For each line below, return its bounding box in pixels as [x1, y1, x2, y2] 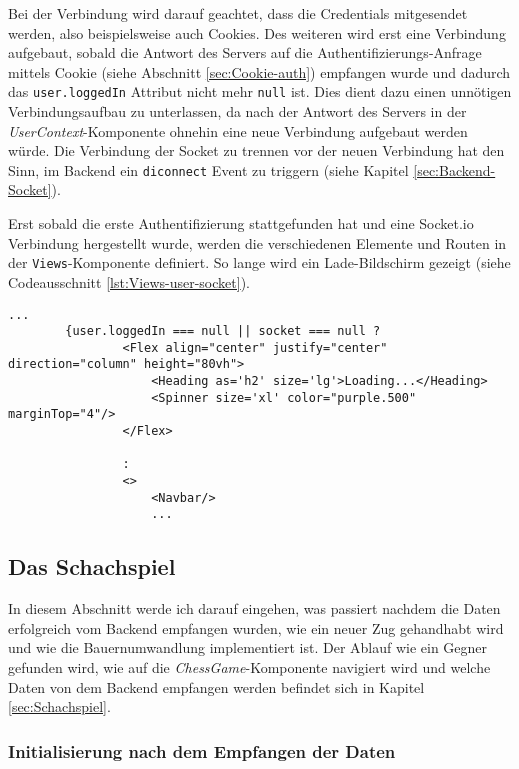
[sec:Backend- [413, 159, 496, 180]
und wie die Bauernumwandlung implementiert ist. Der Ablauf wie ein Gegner [8, 637, 488, 658]
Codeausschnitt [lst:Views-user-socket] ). [8, 271, 250, 292]
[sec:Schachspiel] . [8, 696, 111, 717]
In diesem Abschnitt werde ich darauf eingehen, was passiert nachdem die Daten [8, 598, 501, 619]
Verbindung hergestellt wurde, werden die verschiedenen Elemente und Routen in [8, 232, 507, 253]
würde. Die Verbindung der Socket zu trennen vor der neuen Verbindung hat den [8, 140, 505, 161]
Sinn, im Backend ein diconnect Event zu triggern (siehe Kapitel [8, 159, 409, 180]
